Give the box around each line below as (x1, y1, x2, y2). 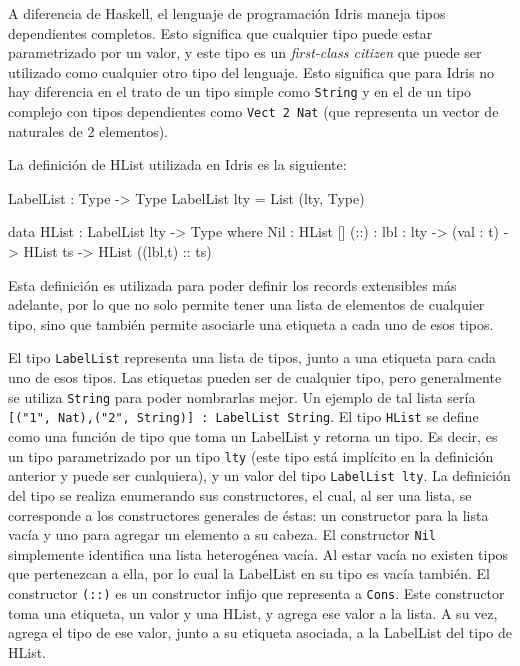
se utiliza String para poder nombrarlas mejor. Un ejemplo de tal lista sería (8, 386, 476, 407)
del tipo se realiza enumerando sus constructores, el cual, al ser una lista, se (8, 484, 472, 505)
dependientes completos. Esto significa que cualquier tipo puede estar (8, 22, 433, 43)
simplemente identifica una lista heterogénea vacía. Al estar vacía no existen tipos (8, 543, 509, 564)
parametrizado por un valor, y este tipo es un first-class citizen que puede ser (8, 42, 482, 63)
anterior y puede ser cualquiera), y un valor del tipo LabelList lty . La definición (8, 465, 511, 486)
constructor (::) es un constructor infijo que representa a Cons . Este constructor (8, 582, 505, 603)
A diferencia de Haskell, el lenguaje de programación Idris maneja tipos (8, 3, 446, 23)
